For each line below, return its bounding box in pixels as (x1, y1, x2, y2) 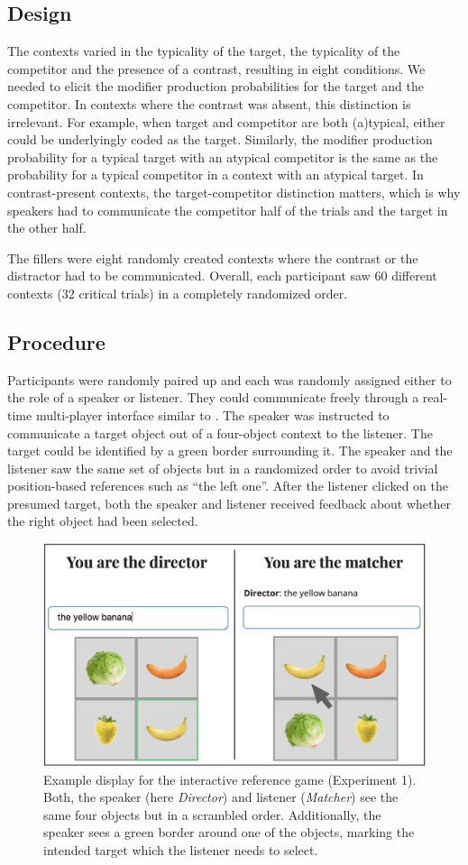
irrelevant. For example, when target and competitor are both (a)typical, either (7, 112, 445, 131)
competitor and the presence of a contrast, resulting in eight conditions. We (7, 59, 426, 78)
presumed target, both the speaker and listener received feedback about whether (7, 493, 452, 512)
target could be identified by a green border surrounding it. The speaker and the (7, 441, 453, 460)
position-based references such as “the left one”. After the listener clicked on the (7, 476, 449, 495)
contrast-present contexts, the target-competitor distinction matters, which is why (7, 182, 461, 201)
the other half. (7, 218, 87, 237)
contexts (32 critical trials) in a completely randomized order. (7, 283, 348, 302)
